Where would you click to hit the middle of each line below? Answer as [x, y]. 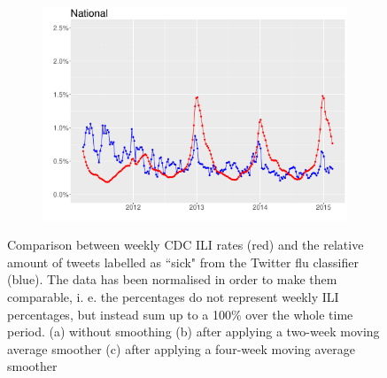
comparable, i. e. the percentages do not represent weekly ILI [173, 296]
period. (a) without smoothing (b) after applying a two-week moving [193, 332]
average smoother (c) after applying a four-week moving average [182, 348]
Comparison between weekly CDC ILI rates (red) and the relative [186, 245]
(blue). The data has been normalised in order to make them [172, 279]
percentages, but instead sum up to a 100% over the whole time [180, 314]
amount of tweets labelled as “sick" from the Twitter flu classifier [183, 262]
